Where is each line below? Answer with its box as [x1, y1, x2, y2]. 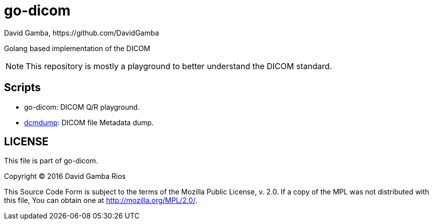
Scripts [4, 81, 41, 94]
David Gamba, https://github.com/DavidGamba [4, 28, 159, 37]
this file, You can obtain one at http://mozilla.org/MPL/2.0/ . [4, 196, 197, 205]
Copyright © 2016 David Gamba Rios [4, 172, 126, 181]
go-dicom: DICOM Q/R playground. [24, 102, 140, 111]
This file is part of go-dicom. [4, 156, 98, 165]
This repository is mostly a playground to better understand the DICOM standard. [26, 61, 332, 71]
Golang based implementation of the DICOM [4, 44, 150, 53]
